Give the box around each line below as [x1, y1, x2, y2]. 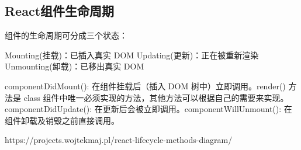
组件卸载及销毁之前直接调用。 [5, 114, 119, 126]
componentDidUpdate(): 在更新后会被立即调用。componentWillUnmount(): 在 [5, 103, 292, 115]
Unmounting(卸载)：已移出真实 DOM [5, 60, 144, 72]
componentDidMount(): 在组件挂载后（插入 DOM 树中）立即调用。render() [5, 79, 286, 92]
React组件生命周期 [5, 2, 115, 20]
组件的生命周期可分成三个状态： [5, 29, 127, 41]
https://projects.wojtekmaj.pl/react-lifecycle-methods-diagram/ [5, 134, 233, 146]
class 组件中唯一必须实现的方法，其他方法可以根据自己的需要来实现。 [23, 91, 289, 103]
